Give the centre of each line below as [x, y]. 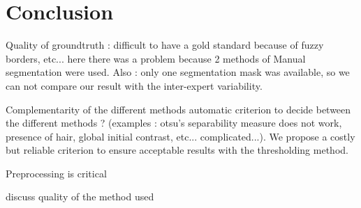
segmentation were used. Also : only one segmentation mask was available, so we [178, 72]
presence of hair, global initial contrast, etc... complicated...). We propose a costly [180, 136]
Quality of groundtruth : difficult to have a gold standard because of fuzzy [165, 45]
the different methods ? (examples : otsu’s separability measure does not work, [174, 123]
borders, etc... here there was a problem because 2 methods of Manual [156, 58]
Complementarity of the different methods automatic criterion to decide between [178, 109]
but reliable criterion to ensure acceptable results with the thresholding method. [177, 150]
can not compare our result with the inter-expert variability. [134, 85]
